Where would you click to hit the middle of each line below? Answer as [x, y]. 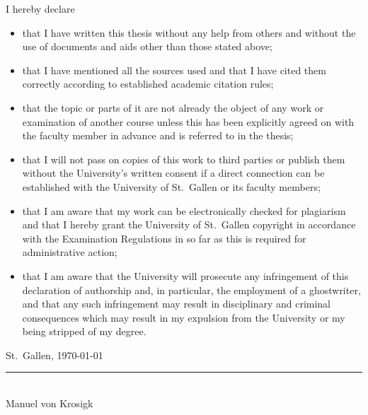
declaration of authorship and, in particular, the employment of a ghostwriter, [191, 290]
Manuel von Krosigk [50, 403]
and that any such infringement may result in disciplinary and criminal [177, 304]
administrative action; [70, 252]
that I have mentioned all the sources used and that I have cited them [174, 70]
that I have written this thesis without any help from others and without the [189, 32]
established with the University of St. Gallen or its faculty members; [171, 186]
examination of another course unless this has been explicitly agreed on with [188, 121]
